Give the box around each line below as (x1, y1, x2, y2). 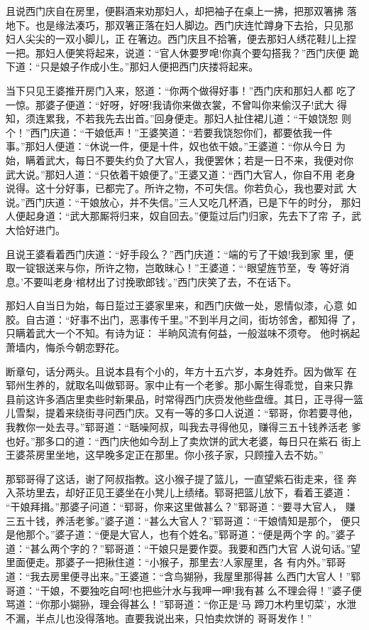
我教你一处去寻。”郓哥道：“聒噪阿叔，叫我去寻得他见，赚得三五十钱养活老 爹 (6, 420, 361, 434)
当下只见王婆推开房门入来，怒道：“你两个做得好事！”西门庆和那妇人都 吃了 (6, 82, 356, 97)
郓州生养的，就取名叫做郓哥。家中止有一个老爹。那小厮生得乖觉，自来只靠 (6, 378, 353, 393)
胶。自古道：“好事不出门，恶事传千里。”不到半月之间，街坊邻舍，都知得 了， (6, 311, 361, 326)
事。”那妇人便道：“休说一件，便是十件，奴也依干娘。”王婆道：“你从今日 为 (6, 139, 346, 154)
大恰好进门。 (6, 222, 65, 237)
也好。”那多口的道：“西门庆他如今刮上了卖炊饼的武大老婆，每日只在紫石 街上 (6, 433, 361, 448)
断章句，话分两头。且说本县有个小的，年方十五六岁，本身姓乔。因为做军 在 (6, 363, 357, 378)
